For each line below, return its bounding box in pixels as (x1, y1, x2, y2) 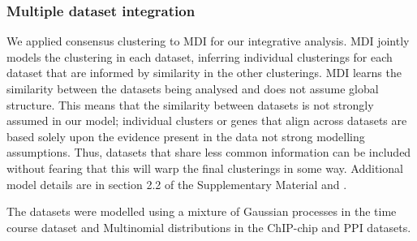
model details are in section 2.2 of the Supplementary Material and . (6, 175, 347, 192)
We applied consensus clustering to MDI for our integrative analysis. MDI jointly (6, 32, 410, 49)
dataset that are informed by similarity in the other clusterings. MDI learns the (6, 64, 402, 81)
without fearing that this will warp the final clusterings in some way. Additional (6, 159, 403, 176)
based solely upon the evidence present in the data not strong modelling (6, 127, 365, 144)
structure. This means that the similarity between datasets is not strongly (6, 96, 374, 113)
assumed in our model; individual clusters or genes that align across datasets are (6, 112, 407, 129)
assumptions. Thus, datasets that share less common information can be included (6, 144, 411, 161)
